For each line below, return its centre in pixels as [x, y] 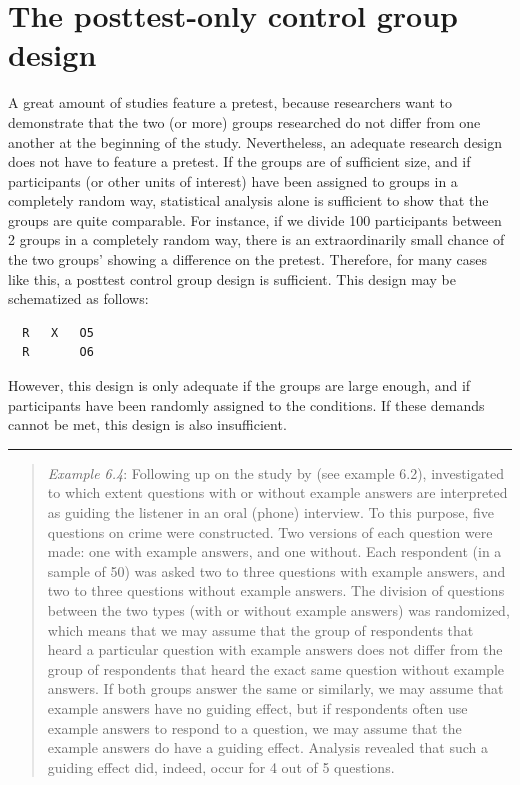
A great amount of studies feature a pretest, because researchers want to [230, 102]
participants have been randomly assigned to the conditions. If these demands [246, 404]
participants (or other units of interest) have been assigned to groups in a [233, 180]
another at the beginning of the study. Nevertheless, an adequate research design [255, 141]
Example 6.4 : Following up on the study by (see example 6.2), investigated [275, 472]
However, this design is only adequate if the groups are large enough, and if [239, 385]
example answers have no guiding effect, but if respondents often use [257, 707]
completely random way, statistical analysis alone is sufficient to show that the [248, 200]
